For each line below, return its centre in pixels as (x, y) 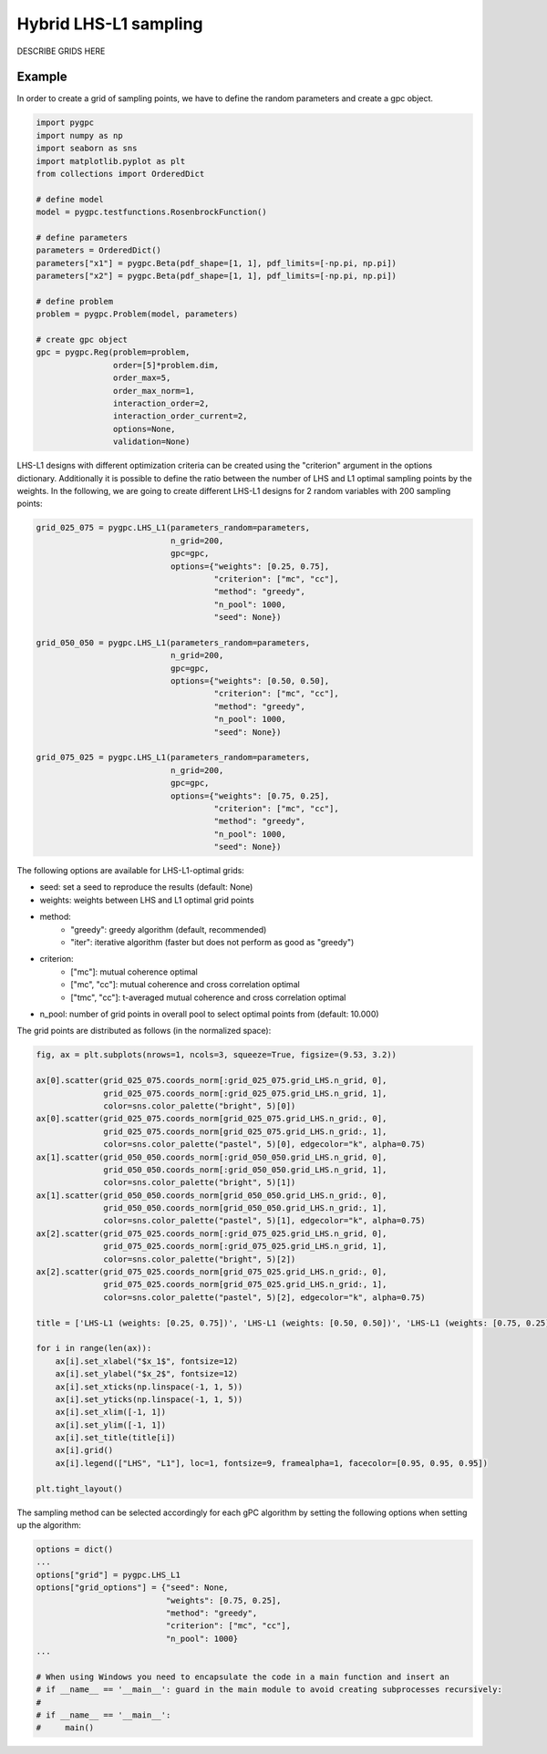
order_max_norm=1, (154, 391)
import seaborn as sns (87, 149)
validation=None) (151, 442)
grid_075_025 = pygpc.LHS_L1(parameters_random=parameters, (173, 758)
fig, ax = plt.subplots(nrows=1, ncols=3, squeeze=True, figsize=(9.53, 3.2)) (216, 1055)
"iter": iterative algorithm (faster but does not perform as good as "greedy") (212, 943)
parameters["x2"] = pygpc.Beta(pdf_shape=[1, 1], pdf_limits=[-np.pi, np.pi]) (216, 276)
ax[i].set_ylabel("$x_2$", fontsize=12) (147, 1374)
